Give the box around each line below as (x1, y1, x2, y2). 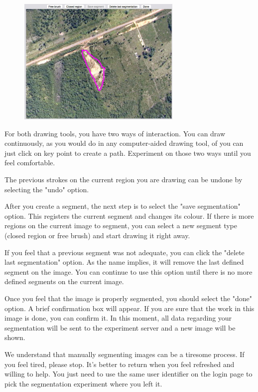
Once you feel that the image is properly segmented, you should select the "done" (4, 293, 252, 303)
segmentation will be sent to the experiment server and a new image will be (4, 322, 236, 333)
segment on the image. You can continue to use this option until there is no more (4, 266, 253, 277)
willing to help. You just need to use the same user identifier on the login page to (4, 369, 253, 379)
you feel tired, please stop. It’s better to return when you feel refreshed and (4, 359, 235, 369)
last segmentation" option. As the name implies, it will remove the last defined (4, 257, 244, 267)
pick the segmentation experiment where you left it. (4, 378, 162, 389)
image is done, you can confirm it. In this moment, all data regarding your (4, 313, 232, 323)
